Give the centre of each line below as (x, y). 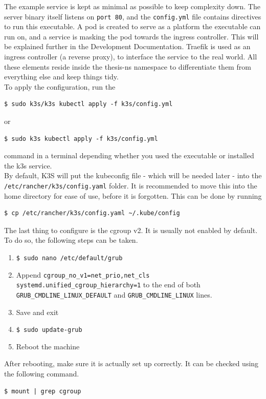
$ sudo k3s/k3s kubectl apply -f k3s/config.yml (88, 104)
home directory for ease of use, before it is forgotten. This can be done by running (133, 195)
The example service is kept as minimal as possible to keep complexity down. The (132, 6)
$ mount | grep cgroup (43, 391)
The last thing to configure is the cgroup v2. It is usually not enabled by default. (131, 230)
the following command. (42, 374)
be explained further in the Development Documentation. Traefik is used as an (127, 46)
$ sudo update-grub (49, 330)
